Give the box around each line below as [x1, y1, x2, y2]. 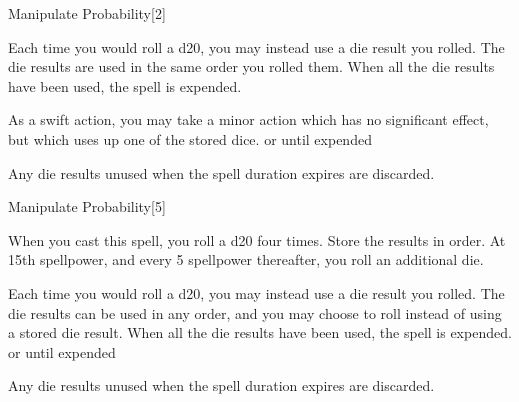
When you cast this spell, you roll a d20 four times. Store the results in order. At [8, 229, 506, 250]
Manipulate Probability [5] [8, 196, 166, 217]
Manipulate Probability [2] [8, 3, 166, 23]
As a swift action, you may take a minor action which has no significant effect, [8, 109, 489, 130]
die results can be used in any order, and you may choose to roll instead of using [8, 302, 502, 323]
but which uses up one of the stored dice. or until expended [8, 128, 372, 149]
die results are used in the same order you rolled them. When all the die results [8, 56, 495, 77]
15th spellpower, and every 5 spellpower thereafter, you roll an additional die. [8, 249, 484, 270]
